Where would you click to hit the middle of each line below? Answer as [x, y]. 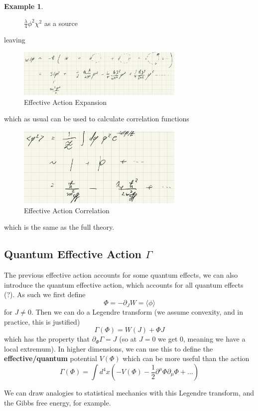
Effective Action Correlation [67, 210]
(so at [128, 339]
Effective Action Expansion [65, 102]
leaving [15, 40]
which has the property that [47, 339]
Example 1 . [24, 6]
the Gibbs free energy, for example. [58, 402]
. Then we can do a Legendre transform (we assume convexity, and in [137, 312]
